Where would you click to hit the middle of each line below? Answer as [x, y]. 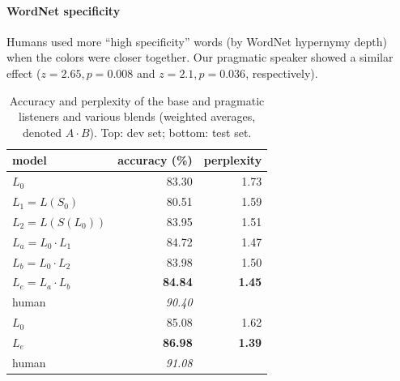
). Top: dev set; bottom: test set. [170, 132]
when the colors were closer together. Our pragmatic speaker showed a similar [200, 57]
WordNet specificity [64, 10]
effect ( [24, 73]
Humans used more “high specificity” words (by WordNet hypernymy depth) [197, 41]
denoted [42, 132]
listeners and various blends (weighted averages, [137, 116]
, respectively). [282, 73]
